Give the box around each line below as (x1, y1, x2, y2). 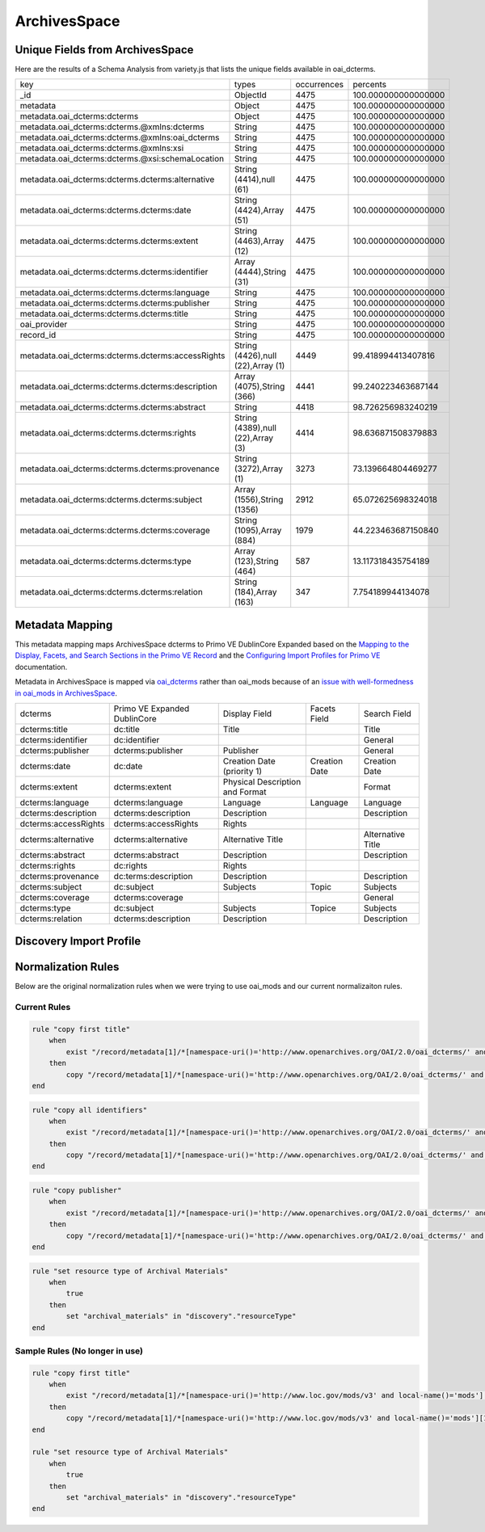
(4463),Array (234, 235, 285, 246)
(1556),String (234, 494, 284, 505)
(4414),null (234, 174, 276, 185)
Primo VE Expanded (113, 703, 190, 714)
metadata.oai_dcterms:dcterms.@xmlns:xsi (19, 142, 184, 154)
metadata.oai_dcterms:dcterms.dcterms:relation (19, 587, 204, 598)
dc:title (113, 723, 141, 734)
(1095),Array (234, 525, 282, 537)
